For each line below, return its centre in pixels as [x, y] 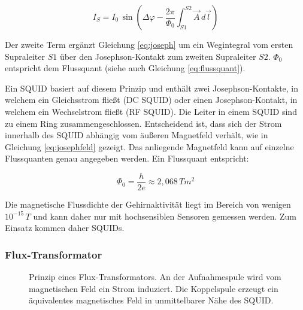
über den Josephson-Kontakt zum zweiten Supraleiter [158, 56]
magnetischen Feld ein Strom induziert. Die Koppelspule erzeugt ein [154, 288]
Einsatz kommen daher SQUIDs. [65, 228]
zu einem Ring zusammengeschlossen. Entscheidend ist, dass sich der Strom [143, 123]
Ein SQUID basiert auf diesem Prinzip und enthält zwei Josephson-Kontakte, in [152, 88]
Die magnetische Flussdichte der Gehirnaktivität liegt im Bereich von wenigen [148, 204]
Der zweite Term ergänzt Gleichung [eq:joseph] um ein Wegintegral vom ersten [149, 44]
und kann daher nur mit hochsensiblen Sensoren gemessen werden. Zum [165, 216]
